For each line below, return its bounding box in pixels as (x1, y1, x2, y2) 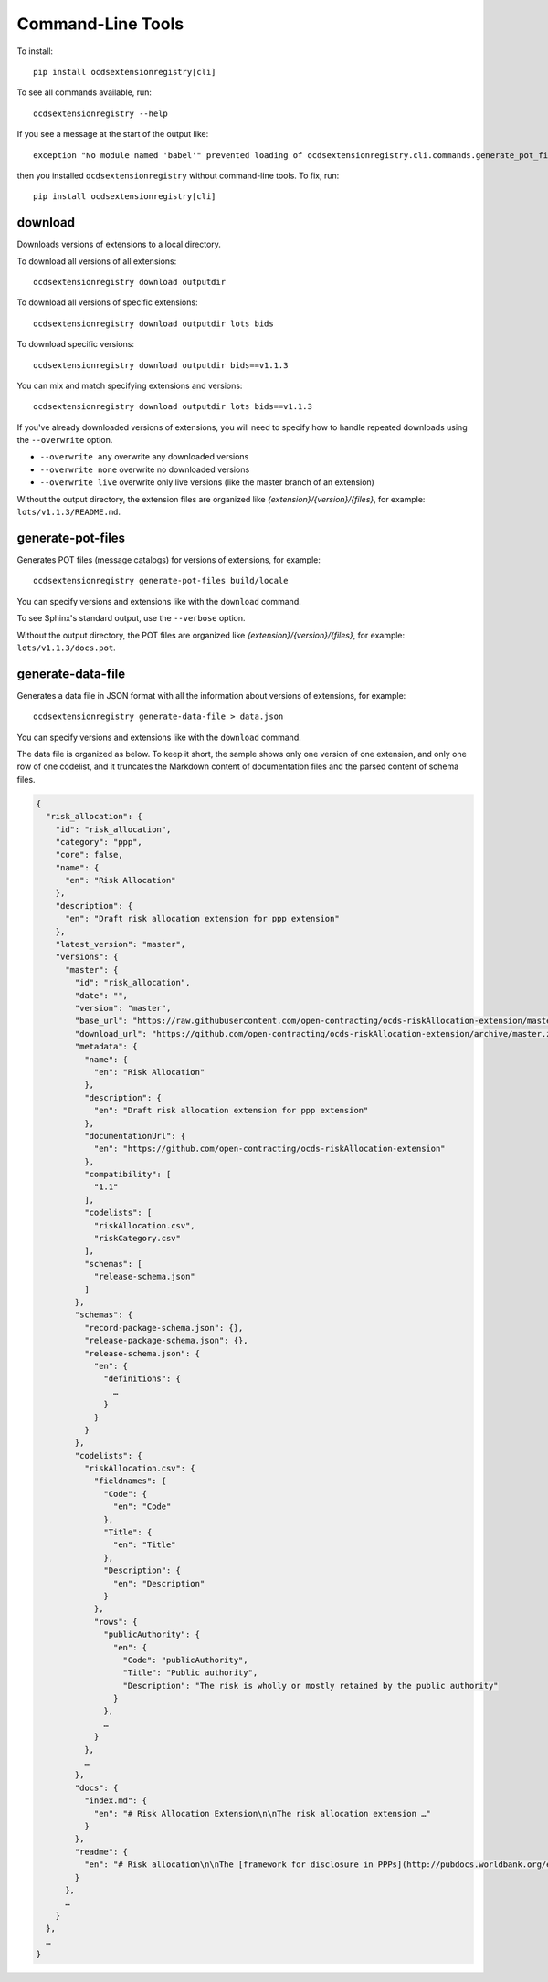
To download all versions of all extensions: (16, 256, 177, 267)
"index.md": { (83, 1796, 148, 1806)
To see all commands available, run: (16, 87, 153, 98)
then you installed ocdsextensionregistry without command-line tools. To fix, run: (16, 170, 340, 181)
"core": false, (55, 849, 123, 860)
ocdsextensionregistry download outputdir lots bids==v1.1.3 (33, 402, 312, 412)
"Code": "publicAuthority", (122, 1654, 248, 1665)
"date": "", (74, 990, 128, 1000)
